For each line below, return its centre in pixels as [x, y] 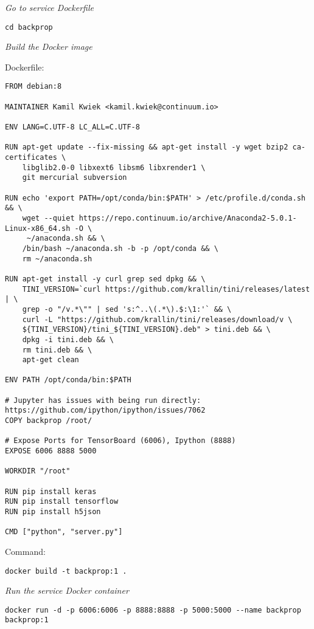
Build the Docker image [49, 46]
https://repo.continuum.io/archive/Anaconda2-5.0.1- [188, 218]
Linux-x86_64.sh [38, 228]
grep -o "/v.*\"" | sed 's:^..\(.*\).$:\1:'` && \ [127, 309]
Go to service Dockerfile [49, 7]
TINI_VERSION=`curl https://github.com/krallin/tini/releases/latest [166, 289]
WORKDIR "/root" [38, 471]
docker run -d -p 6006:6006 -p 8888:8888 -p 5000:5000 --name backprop [153, 610]
